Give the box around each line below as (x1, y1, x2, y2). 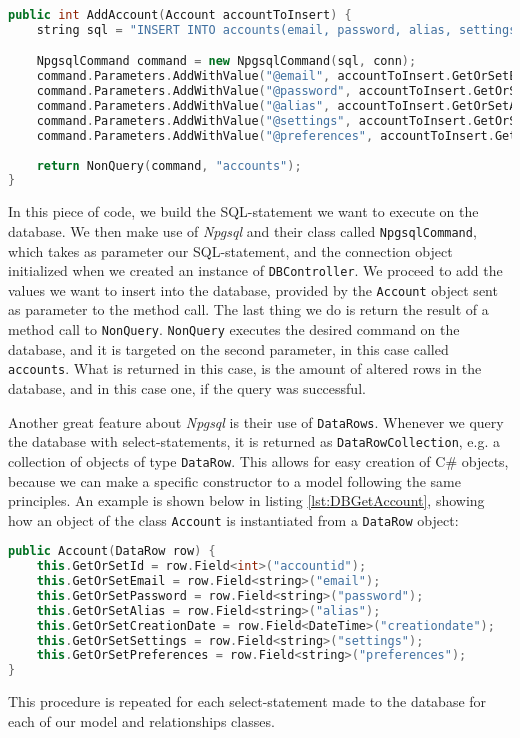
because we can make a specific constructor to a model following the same (8, 470, 461, 491)
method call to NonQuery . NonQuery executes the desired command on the (8, 319, 460, 340)
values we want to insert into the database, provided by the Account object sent (8, 279, 498, 300)
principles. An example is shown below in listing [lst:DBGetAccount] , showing (8, 490, 485, 511)
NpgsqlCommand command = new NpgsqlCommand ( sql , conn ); (36, 54, 417, 69)
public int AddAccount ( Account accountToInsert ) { (8, 8, 352, 22)
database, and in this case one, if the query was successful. (8, 377, 366, 398)
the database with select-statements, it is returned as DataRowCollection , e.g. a (8, 431, 501, 452)
